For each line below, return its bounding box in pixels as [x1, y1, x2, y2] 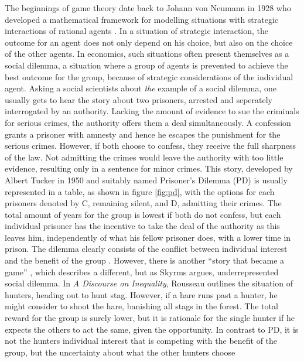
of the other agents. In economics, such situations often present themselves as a [5, 47, 289, 60]
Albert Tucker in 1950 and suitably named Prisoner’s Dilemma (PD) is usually [5, 173, 288, 186]
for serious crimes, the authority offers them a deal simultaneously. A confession [5, 116, 291, 128]
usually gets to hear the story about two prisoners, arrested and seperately [5, 93, 272, 105]
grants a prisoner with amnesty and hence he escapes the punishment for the [5, 128, 281, 140]
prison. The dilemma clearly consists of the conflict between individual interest [5, 243, 288, 255]
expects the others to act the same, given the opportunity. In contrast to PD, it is [5, 323, 299, 335]
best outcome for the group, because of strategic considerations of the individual [5, 70, 293, 83]
